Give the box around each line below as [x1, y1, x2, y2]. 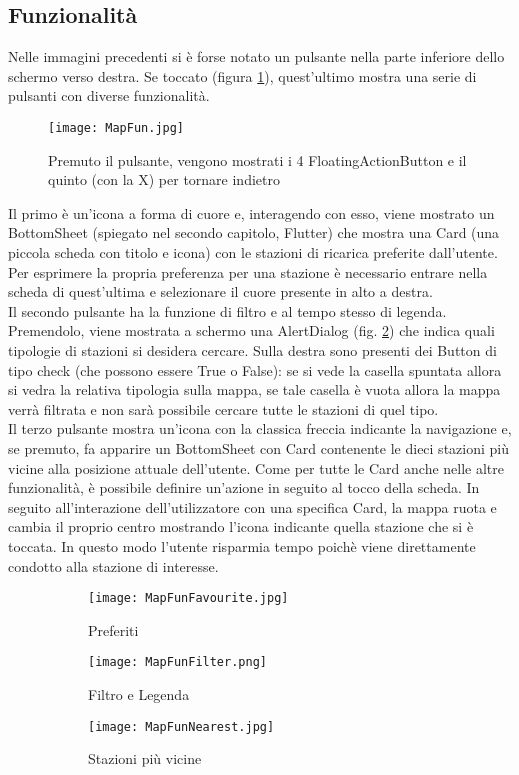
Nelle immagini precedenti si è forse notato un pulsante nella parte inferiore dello [8, 46, 505, 67]
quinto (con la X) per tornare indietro [48, 169, 280, 190]
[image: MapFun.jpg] [48, 120, 185, 135]
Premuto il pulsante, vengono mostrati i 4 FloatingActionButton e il [48, 149, 467, 170]
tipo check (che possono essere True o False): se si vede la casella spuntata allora [8, 359, 502, 380]
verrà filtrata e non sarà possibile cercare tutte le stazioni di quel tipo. [8, 398, 439, 419]
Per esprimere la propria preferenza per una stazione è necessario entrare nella [8, 261, 488, 282]
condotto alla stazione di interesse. [8, 555, 219, 576]
